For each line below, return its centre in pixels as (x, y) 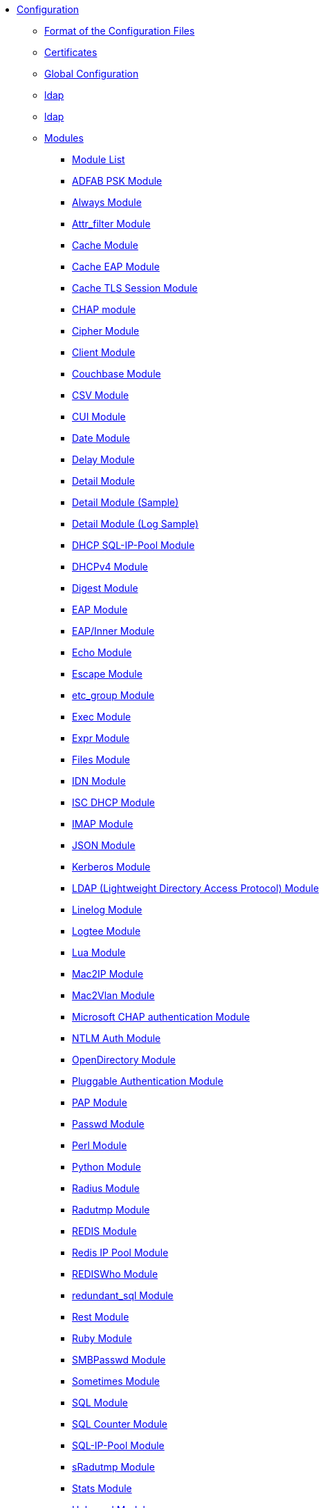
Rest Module (101, 1317)
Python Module (106, 1167)
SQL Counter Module (120, 1424)
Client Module (104, 352)
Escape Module (107, 674)
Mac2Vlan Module (113, 995)
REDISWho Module (115, 1274)
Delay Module (103, 459)
